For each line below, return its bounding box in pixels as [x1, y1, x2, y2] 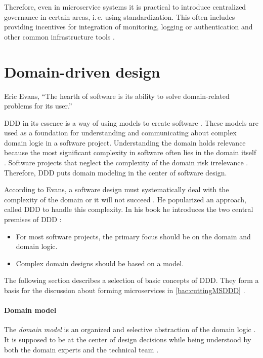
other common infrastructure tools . [4, 31, 115, 42]
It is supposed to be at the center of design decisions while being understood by [4, 334, 251, 344]
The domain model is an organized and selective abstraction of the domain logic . [4, 324, 256, 335]
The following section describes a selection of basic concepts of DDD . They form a [4, 275, 259, 285]
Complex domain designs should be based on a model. [16, 258, 184, 268]
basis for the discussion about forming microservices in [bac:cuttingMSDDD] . [4, 285, 245, 295]
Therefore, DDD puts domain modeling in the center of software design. [4, 167, 227, 177]
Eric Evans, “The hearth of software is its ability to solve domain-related [4, 90, 230, 101]
